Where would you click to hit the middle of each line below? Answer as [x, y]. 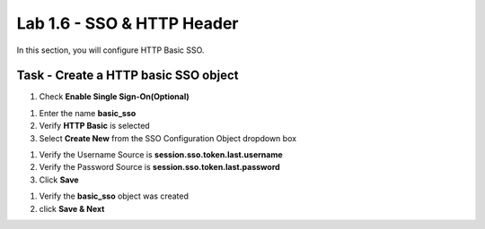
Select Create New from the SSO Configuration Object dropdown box [168, 138]
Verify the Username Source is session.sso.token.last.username [161, 155]
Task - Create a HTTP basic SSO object [128, 76]
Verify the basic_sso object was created [114, 196]
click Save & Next [72, 208]
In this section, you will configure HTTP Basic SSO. [110, 50]
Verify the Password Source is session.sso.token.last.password [159, 167]
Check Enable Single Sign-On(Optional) [115, 97]
